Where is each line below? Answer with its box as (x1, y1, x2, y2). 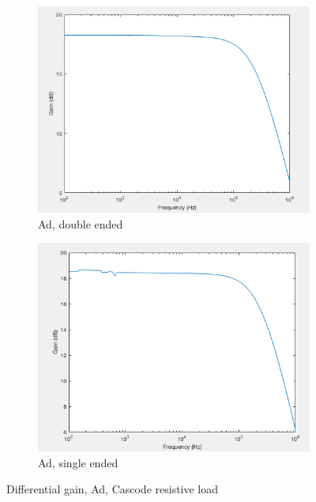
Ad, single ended (38, 454, 118, 470)
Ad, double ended (38, 215, 123, 232)
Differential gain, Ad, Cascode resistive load (6, 481, 219, 497)
